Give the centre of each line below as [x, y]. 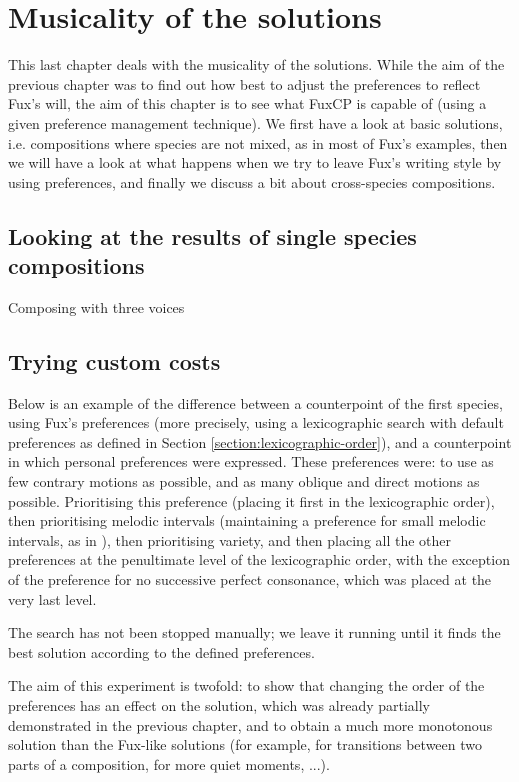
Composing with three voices [96, 306]
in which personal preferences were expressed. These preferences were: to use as [251, 461]
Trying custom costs [114, 360]
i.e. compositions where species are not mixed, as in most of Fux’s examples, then [258, 142]
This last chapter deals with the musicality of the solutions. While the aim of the [256, 64]
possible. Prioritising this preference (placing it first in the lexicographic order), [251, 500]
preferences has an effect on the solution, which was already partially [219, 704]
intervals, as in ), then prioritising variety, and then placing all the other [230, 539]
